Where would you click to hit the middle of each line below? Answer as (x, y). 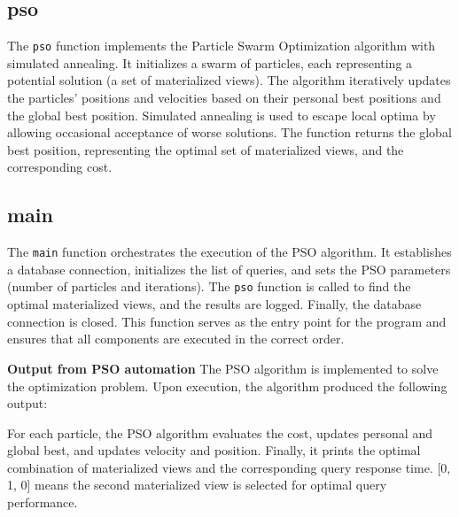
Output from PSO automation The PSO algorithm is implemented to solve (223, 368)
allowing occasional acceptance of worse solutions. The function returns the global (229, 132)
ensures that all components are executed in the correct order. (176, 339)
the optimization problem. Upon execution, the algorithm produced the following (227, 386)
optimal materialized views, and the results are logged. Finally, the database (214, 304)
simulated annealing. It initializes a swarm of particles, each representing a (210, 62)
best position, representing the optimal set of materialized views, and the (206, 149)
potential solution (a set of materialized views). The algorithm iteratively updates (229, 80)
